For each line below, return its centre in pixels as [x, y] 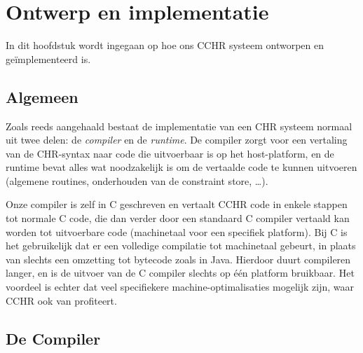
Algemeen [42, 96]
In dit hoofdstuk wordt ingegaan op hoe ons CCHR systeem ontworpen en [165, 45]
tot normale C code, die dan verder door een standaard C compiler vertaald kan [178, 218]
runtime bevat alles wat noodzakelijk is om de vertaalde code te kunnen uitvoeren [181, 167]
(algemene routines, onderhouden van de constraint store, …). [137, 180]
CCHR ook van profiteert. [61, 300]
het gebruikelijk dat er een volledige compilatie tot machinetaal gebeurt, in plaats [181, 245]
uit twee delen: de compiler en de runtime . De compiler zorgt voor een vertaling [177, 140]
